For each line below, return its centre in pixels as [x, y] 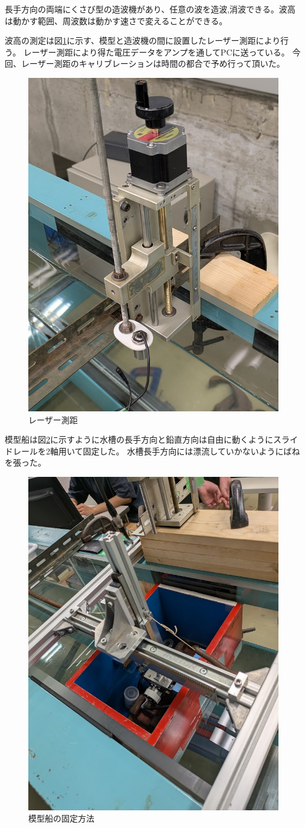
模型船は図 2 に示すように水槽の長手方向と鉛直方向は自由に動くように [139, 439]
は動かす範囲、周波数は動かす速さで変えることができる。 [116, 20]
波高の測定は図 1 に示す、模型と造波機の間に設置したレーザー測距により [143, 40]
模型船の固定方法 [61, 818]
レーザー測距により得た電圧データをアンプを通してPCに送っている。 [156, 52]
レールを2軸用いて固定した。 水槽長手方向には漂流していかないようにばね [156, 451]
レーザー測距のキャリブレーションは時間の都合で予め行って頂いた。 [153, 63]
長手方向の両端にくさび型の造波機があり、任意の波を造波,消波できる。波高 [150, 9]
